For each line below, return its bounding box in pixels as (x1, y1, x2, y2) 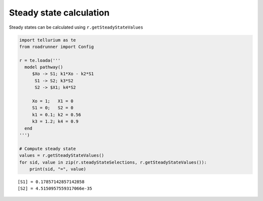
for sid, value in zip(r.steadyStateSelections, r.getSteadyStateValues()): (19, 159, 207, 165)
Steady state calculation (9, 7, 110, 18)
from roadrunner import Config (19, 44, 94, 50)
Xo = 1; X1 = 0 (32, 99, 74, 104)
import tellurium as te (19, 37, 76, 43)
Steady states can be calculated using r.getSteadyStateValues (9, 24, 144, 30)
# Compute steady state (19, 146, 76, 151)
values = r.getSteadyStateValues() (19, 153, 104, 158)
